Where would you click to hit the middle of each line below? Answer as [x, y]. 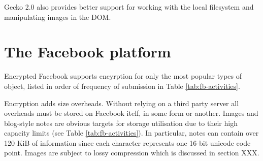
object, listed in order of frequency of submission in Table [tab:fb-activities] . [122, 86]
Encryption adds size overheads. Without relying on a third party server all [122, 103]
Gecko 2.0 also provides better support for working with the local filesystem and [129, 7]
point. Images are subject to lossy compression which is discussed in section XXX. [132, 153]
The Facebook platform [88, 52]
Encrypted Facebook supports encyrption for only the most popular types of [123, 76]
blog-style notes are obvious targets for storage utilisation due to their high [121, 123]
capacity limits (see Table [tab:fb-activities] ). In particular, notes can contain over [131, 133]
